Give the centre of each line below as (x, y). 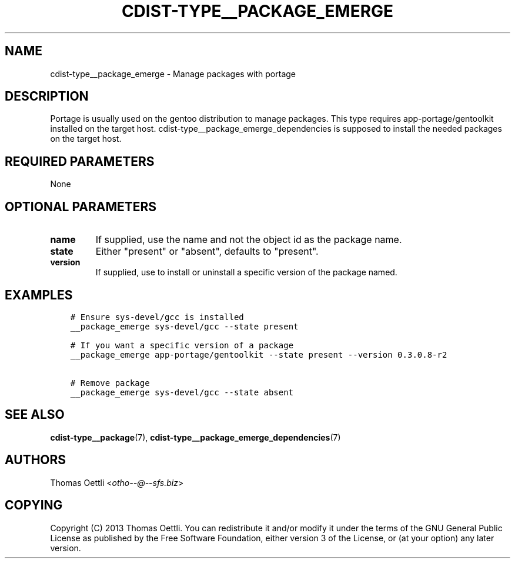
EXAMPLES (39, 295)
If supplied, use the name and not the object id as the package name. (249, 240)
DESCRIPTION (47, 96)
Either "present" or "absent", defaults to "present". (207, 251)
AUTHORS (36, 460)
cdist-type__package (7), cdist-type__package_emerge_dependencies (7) (195, 437)
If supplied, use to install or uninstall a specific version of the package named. (246, 272)
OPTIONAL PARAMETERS (81, 206)
